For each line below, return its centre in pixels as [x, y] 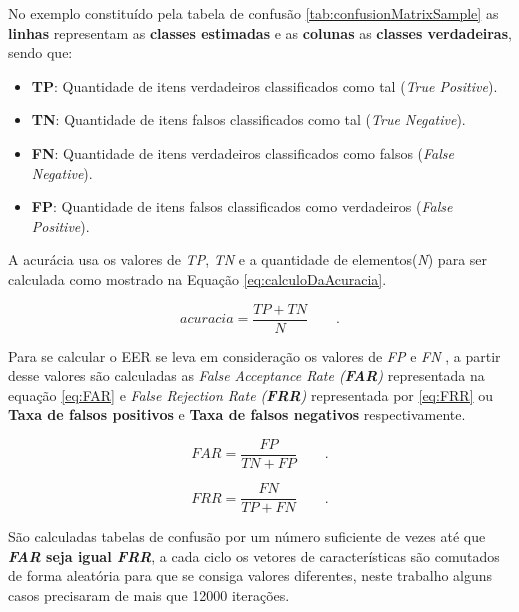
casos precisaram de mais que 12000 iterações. [149, 594]
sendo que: [40, 52]
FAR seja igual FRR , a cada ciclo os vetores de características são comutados [254, 555]
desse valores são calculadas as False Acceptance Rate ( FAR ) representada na [246, 375]
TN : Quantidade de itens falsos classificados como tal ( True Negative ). [248, 119]
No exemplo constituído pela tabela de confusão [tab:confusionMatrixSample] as [253, 13]
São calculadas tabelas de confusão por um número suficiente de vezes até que [247, 536]
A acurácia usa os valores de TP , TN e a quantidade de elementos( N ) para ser [248, 259]
